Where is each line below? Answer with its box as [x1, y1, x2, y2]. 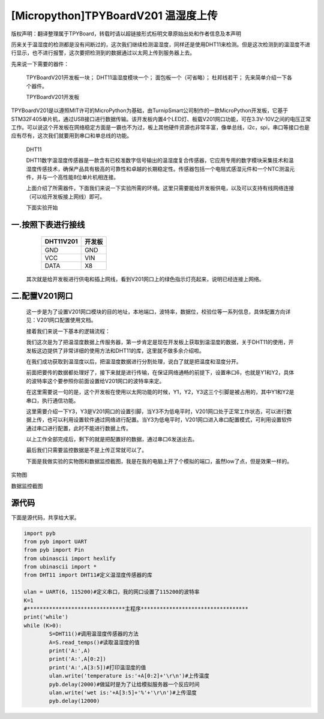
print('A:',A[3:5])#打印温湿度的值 [49, 664, 146, 671]
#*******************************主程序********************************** [23, 606, 248, 612]
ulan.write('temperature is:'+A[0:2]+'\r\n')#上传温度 [49, 672, 209, 679]
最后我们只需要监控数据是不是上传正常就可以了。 [26, 447, 147, 454]
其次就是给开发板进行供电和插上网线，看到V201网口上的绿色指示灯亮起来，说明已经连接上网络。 [26, 275, 265, 282]
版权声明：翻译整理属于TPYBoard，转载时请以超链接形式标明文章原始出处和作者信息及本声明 [11, 30, 241, 37]
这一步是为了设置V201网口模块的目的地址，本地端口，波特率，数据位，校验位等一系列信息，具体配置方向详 [26, 308, 291, 315]
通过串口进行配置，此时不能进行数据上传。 [26, 425, 131, 432]
